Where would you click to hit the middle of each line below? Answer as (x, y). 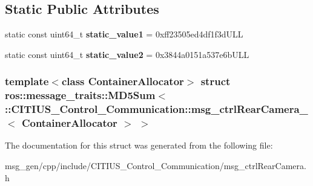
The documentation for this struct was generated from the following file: (139, 145)
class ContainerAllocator (123, 81)
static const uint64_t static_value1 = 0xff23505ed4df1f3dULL (124, 34)
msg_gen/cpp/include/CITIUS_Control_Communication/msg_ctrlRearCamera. (156, 165)
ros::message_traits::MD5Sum (80, 95)
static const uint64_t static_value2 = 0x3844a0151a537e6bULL (127, 54)
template (27, 81)
